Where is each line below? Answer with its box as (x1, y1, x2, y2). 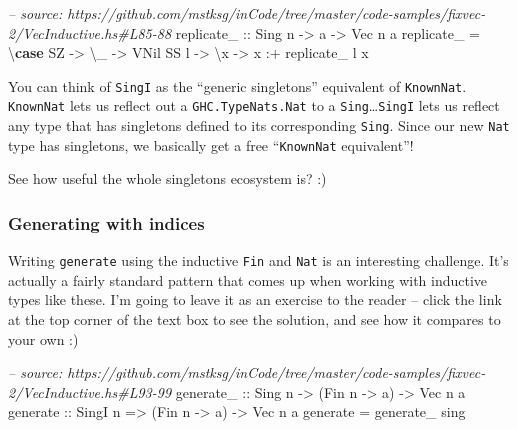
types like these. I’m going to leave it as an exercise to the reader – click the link (8, 289, 502, 310)
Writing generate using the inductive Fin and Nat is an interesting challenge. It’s (8, 250, 509, 271)
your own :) (8, 328, 79, 349)
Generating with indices (8, 210, 205, 235)
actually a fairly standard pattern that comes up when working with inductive (8, 269, 488, 290)
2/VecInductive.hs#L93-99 (8, 381, 172, 402)
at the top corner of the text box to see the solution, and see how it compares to (8, 309, 501, 330)
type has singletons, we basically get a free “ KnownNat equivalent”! (8, 134, 414, 155)
